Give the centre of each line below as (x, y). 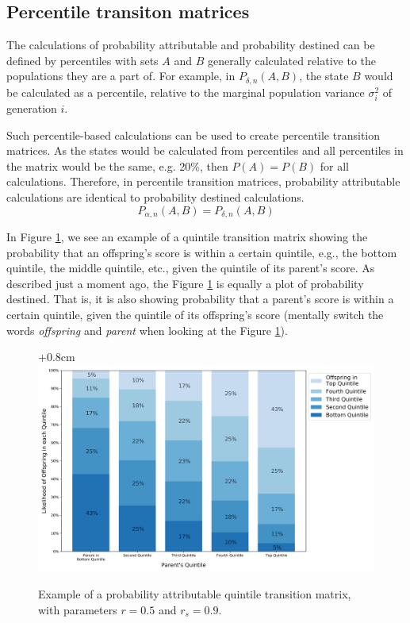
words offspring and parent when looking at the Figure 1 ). (147, 330)
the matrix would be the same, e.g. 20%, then (117, 165)
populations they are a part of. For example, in (121, 76)
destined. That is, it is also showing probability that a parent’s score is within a (200, 299)
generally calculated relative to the (291, 60)
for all (334, 165)
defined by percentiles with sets (82, 60)
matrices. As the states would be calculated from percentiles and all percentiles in (205, 150)
